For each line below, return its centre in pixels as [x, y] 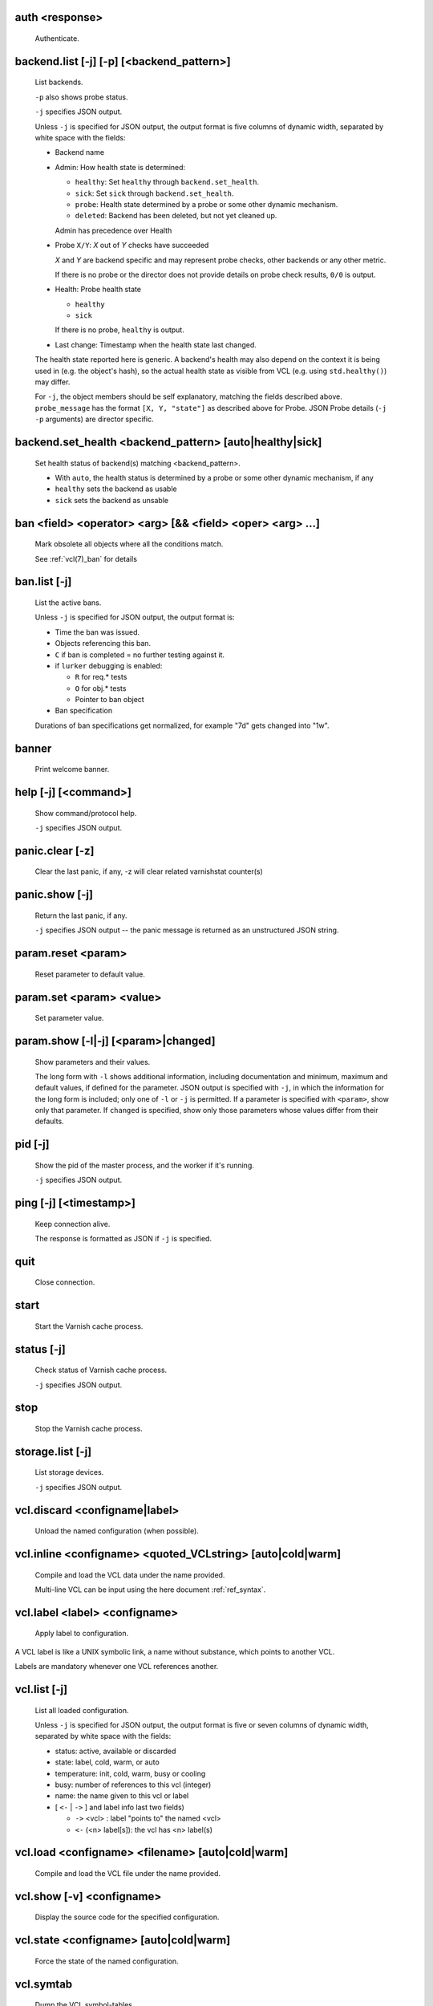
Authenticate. [57, 39]
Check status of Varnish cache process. [101, 1370]
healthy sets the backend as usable [116, 489]
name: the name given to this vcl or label [122, 1796]
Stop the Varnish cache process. [89, 1429]
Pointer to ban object [109, 700]
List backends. [59, 82]
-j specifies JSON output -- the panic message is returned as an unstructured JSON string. [187, 930]
